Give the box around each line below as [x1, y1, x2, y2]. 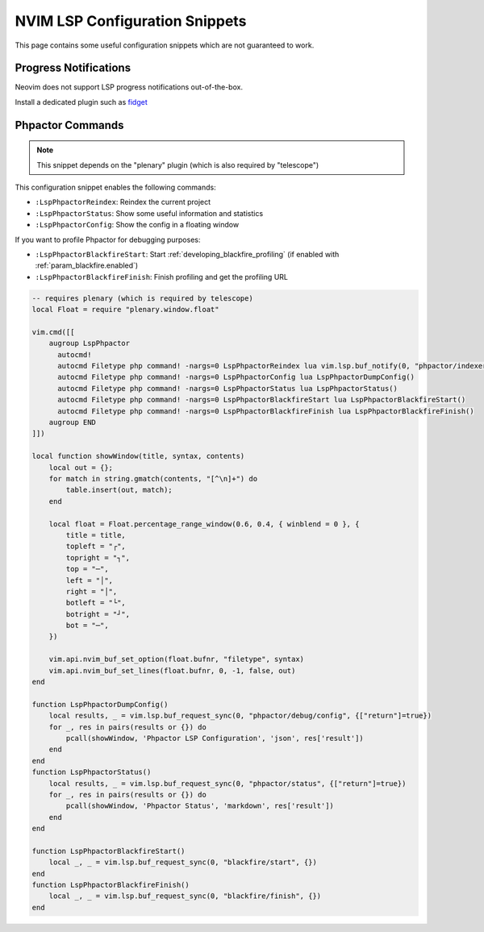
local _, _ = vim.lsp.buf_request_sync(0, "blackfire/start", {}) [48, 858, 318, 867]
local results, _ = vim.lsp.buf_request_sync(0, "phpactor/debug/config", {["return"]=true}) [48, 711, 432, 721]
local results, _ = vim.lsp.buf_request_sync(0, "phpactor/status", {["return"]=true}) [48, 779, 407, 788]
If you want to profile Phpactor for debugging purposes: [15, 235, 201, 244]
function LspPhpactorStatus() [31, 768, 152, 777]
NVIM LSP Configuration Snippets [15, 12, 247, 30]
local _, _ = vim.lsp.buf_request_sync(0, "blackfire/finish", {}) [48, 892, 322, 901]
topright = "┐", [65, 553, 131, 562]
